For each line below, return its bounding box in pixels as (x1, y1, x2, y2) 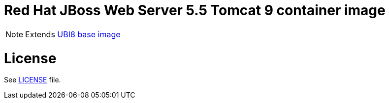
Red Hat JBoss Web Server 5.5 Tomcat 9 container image (4, 2, 386, 19)
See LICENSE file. (4, 76, 61, 84)
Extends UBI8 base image (25, 29, 121, 39)
